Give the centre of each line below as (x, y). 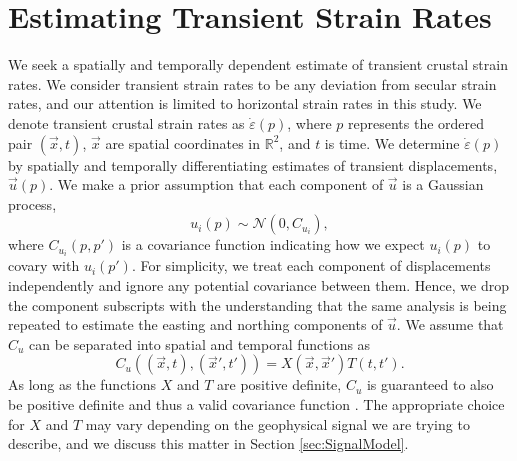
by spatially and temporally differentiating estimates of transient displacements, (253, 164)
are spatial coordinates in (183, 142)
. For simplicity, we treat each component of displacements (311, 265)
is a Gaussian (443, 184)
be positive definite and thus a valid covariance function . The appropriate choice (256, 403)
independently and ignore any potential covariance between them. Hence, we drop (259, 284)
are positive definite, (279, 384)
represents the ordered (416, 122)
